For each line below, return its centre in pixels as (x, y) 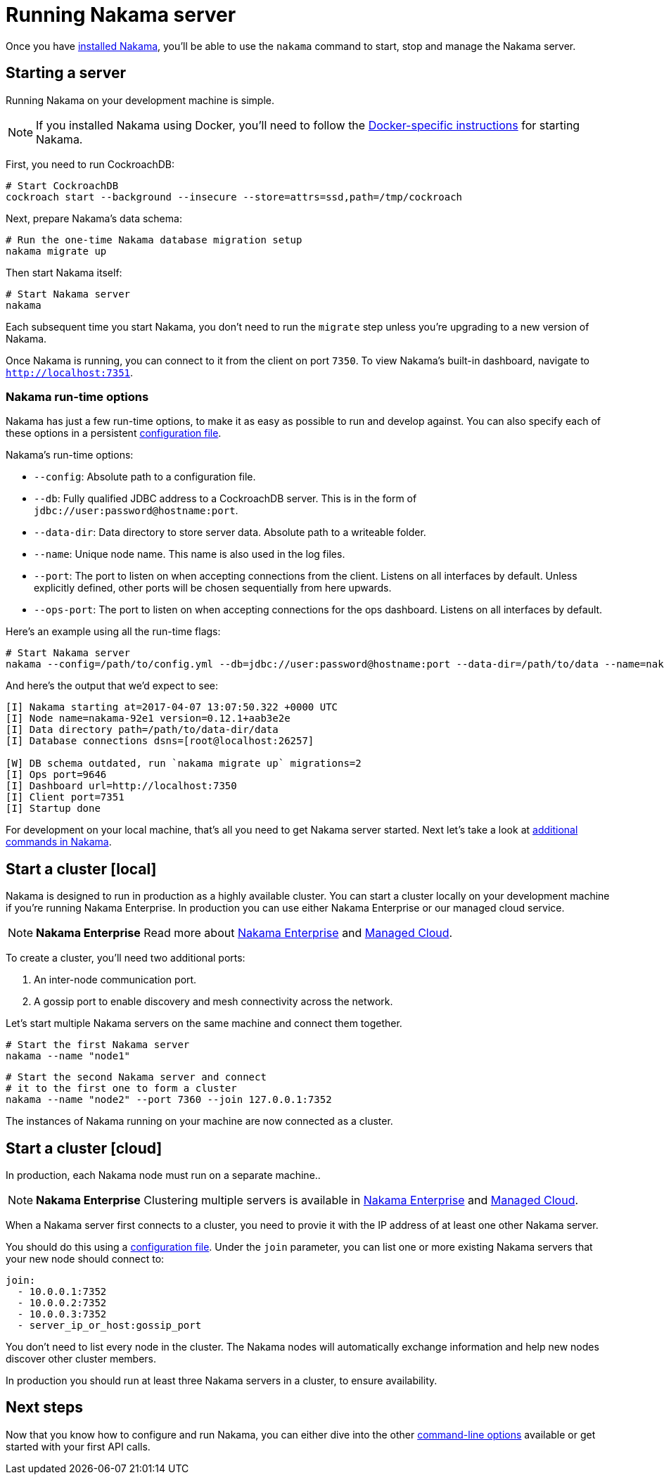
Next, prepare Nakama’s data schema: (94, 218)
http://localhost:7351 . (70, 372)
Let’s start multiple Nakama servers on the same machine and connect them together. (204, 1023)
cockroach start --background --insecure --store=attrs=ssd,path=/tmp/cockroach (234, 197)
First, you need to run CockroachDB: (90, 164)
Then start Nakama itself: (64, 272)
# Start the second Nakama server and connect (136, 1077)
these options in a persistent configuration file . (114, 433)
